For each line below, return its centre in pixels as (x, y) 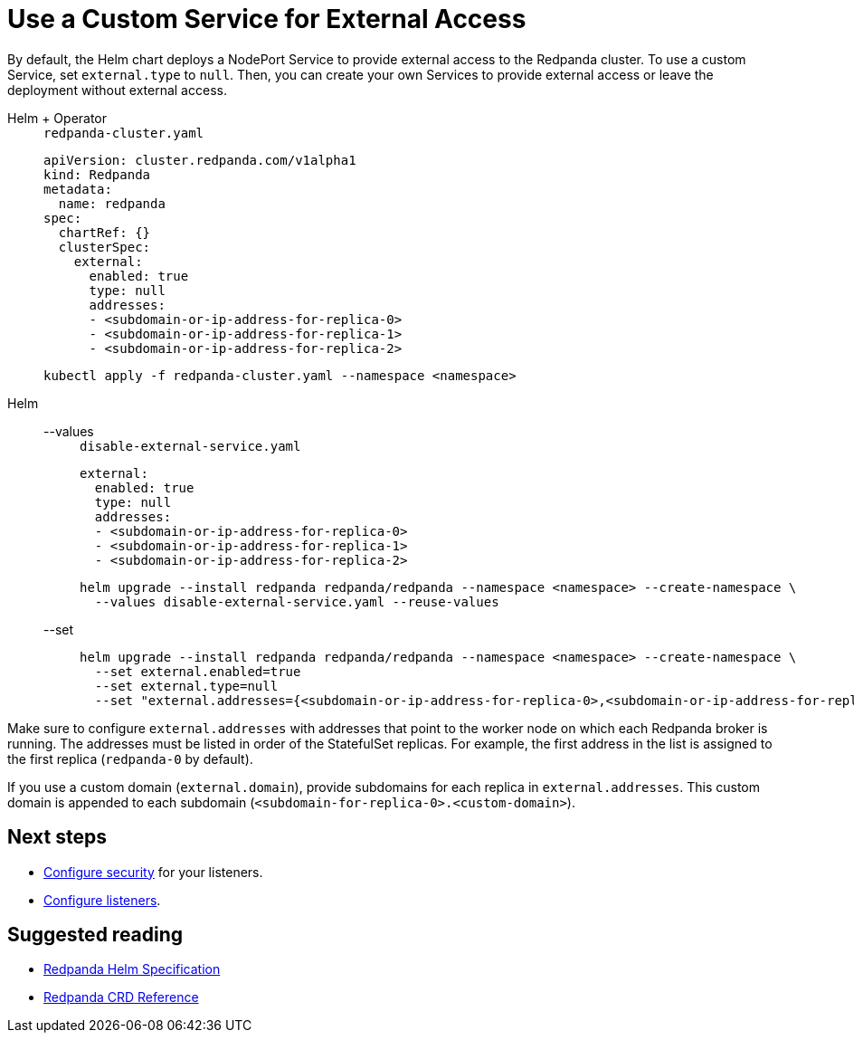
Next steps (57, 837)
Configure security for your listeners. (153, 872)
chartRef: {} (104, 232)
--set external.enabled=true (198, 671)
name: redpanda (112, 203)
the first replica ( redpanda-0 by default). (130, 759)
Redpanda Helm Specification (132, 969)
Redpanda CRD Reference (121, 997)
